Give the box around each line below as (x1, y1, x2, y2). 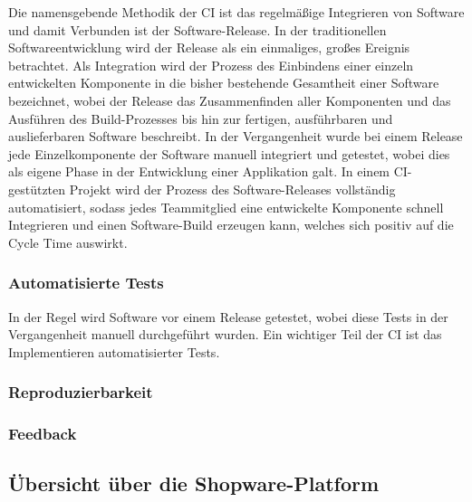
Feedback (8, 422, 77, 445)
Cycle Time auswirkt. (8, 232, 128, 251)
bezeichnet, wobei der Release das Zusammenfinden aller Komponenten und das (8, 90, 451, 109)
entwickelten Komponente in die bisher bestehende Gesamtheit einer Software (8, 73, 439, 92)
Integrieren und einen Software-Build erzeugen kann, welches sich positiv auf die (8, 215, 454, 234)
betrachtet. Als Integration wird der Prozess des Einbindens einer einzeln (8, 55, 414, 74)
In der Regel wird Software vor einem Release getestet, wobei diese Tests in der (8, 307, 448, 326)
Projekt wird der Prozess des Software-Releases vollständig (69, 179, 396, 198)
